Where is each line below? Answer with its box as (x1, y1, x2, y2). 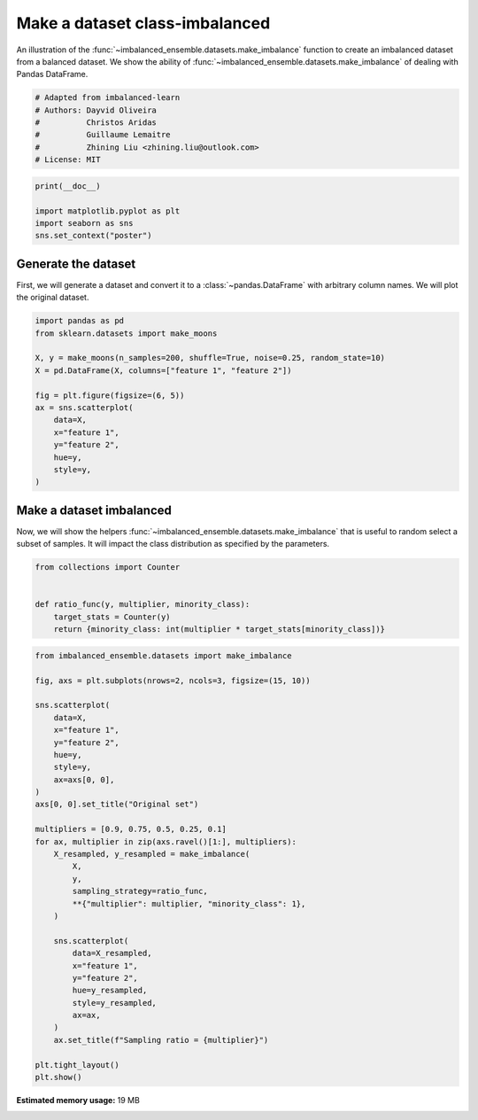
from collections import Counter (35, 563, 181, 572)
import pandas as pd (35, 315, 124, 326)
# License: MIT (35, 155, 101, 165)
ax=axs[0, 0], (53, 774, 115, 784)
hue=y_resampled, (72, 985, 148, 996)
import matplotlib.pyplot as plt (35, 206, 181, 216)
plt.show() (35, 1072, 82, 1083)
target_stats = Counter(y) (53, 611, 172, 622)
